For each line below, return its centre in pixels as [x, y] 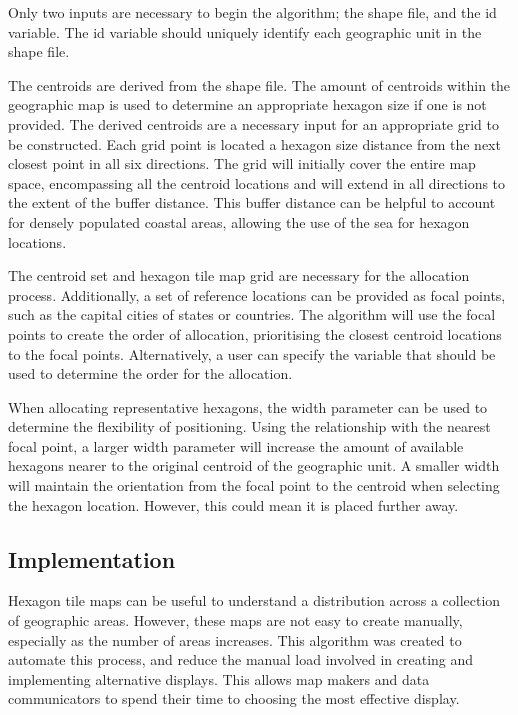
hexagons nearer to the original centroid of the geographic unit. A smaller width [254, 465]
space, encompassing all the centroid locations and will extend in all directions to [257, 182]
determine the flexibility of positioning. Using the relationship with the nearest [249, 426]
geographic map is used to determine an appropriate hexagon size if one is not [247, 104]
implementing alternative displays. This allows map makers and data [219, 678]
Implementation [92, 558]
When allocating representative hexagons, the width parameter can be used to [248, 406]
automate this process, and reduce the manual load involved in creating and [241, 659]
